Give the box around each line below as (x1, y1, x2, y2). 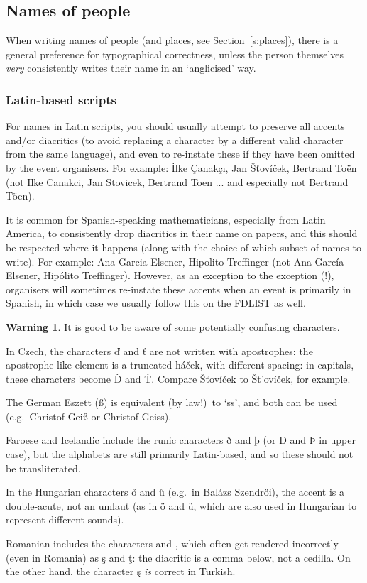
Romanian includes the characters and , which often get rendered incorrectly (6, 536, 339, 551)
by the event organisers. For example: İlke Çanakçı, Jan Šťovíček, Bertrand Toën (6, 160, 357, 175)
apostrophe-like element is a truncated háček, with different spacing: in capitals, (6, 357, 354, 372)
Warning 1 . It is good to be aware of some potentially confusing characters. (6, 319, 340, 334)
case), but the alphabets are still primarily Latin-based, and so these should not (6, 447, 354, 462)
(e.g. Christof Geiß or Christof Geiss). (6, 408, 172, 423)
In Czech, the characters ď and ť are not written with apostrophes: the (6, 343, 313, 358)
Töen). (6, 188, 35, 203)
